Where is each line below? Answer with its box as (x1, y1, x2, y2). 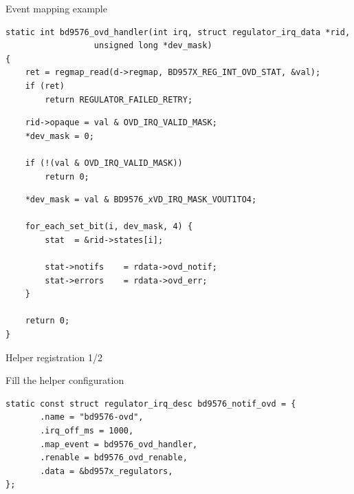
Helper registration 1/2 (5, 350, 102, 364)
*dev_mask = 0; (25, 131, 94, 141)
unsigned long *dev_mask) (93, 41, 212, 51)
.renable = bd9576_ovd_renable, (40, 453, 188, 463)
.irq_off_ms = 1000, (40, 426, 134, 436)
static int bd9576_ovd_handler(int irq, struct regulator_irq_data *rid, (5, 27, 351, 37)
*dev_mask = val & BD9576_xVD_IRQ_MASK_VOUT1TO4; (25, 195, 257, 205)
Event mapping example (5, 1, 107, 15)
